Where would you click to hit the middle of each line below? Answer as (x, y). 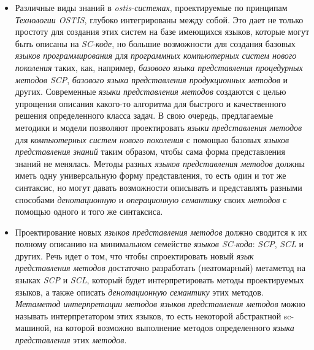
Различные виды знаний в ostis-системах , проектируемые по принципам (151, 7)
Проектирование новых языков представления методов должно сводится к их (161, 232)
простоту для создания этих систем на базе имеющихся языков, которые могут (162, 32)
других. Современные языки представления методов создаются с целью (151, 91)
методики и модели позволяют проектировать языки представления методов (159, 127)
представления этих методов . (71, 340)
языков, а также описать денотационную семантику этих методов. (139, 292)
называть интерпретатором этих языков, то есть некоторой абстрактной (148, 315)
